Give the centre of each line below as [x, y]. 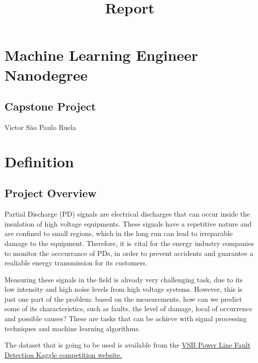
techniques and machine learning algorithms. [72, 328]
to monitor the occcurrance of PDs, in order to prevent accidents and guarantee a [129, 253]
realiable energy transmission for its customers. [76, 263]
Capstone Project [50, 106]
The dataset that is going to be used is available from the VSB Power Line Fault [128, 345]
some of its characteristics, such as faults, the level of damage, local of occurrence [129, 308]
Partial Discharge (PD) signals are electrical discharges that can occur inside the [127, 214]
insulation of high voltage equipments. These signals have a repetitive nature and [128, 223]
